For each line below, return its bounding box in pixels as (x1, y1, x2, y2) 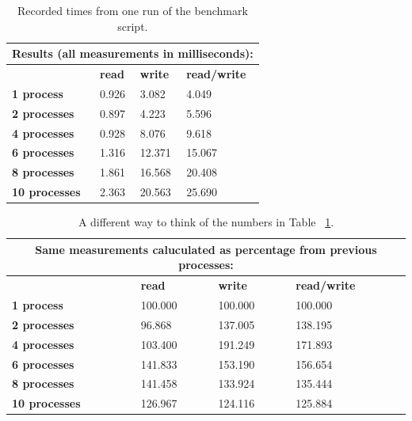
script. (117, 17, 148, 34)
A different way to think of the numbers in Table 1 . (78, 214, 334, 230)
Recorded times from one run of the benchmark (17, 2, 248, 18)
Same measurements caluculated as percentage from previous (35, 241, 377, 257)
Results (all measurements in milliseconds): (12, 45, 254, 62)
